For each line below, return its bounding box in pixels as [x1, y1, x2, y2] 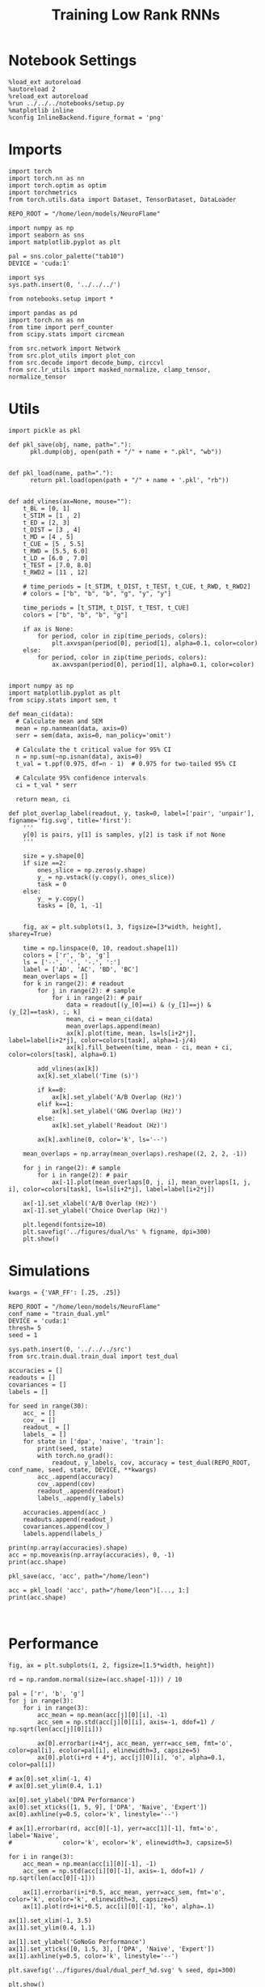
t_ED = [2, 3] [23, 519, 70, 527]
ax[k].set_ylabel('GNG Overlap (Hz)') [51, 1107, 183, 1115]
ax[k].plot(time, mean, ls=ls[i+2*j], [65, 1029, 197, 1037]
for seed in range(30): [8, 1402, 89, 1410]
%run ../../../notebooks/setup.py [8, 99, 125, 107]
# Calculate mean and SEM [15, 717, 103, 725]
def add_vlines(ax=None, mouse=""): [8, 497, 132, 506]
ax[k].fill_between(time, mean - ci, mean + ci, [65, 1043, 233, 1051]
